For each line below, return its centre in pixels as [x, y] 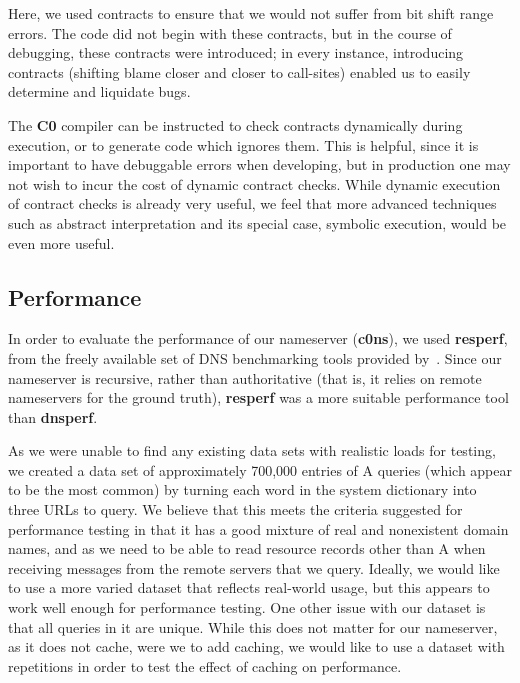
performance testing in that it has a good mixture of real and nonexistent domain [258, 528]
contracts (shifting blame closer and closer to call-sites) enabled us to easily [239, 71]
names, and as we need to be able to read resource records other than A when [247, 548]
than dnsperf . [53, 416]
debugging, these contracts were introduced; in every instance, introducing [236, 52]
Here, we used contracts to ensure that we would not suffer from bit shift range [251, 13]
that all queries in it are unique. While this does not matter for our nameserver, [253, 626]
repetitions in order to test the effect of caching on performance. [205, 665]
